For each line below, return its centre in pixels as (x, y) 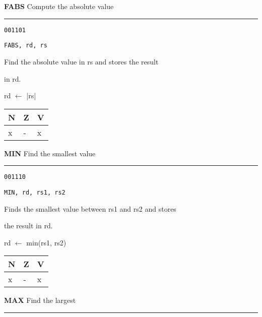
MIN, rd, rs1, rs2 (35, 192)
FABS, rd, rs (26, 46)
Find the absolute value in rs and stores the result (81, 61)
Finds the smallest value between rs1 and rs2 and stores (90, 208)
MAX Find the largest (40, 300)
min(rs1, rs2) (46, 242)
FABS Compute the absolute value (59, 6)
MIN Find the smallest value (50, 153)
